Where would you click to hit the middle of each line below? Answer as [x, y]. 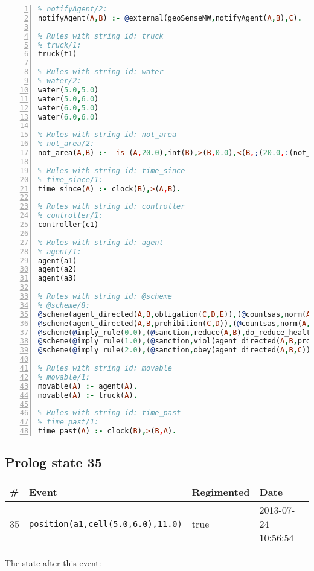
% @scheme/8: [64, 305]
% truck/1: [60, 45]
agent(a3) [58, 279]
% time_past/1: [69, 422]
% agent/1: [60, 251]
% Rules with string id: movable [105, 368]
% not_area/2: [66, 144]
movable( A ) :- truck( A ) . [88, 395]
